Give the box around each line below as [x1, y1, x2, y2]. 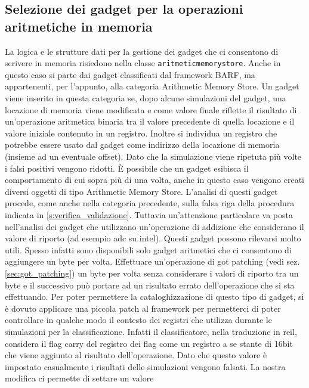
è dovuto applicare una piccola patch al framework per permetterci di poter [5, 302, 281, 314]
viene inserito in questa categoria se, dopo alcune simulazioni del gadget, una [5, 92, 286, 104]
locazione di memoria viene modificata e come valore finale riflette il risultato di [5, 103, 297, 116]
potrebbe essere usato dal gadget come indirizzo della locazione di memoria [5, 138, 280, 151]
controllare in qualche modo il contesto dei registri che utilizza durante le [5, 313, 272, 326]
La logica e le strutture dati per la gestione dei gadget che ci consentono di [5, 45, 279, 57]
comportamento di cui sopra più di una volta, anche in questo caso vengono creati [5, 173, 305, 186]
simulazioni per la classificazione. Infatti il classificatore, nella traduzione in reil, [5, 325, 297, 337]
